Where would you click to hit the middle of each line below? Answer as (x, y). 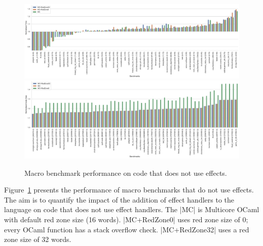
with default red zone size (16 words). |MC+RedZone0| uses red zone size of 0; (126, 219)
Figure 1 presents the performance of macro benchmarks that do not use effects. (129, 190)
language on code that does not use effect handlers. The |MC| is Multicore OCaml (132, 209)
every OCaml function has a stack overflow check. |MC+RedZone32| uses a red (127, 229)
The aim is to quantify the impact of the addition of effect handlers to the (119, 199)
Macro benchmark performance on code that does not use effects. (126, 173)
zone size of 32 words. (38, 239)
